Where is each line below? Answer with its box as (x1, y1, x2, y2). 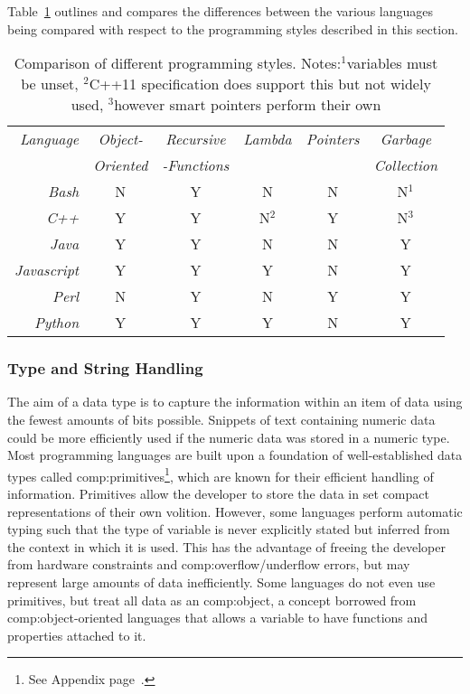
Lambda (243, 128, 292, 150)
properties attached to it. (7, 625, 146, 644)
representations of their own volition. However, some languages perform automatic (7, 502, 463, 520)
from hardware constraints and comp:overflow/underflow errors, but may (7, 555, 410, 574)
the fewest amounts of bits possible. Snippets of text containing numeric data (7, 410, 436, 428)
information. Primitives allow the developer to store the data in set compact (7, 484, 429, 503)
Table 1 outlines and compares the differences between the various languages (7, 2, 434, 20)
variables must (346, 52, 438, 74)
